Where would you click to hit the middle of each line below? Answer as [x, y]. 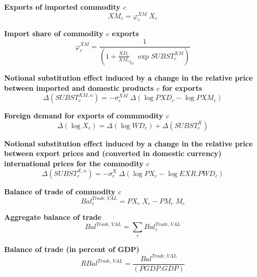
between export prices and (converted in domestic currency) [113, 153]
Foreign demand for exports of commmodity [84, 116]
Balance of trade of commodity [60, 191]
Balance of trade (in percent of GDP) [72, 249]
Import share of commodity [54, 33]
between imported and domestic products [79, 87]
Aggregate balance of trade [53, 217]
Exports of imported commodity [62, 7]
